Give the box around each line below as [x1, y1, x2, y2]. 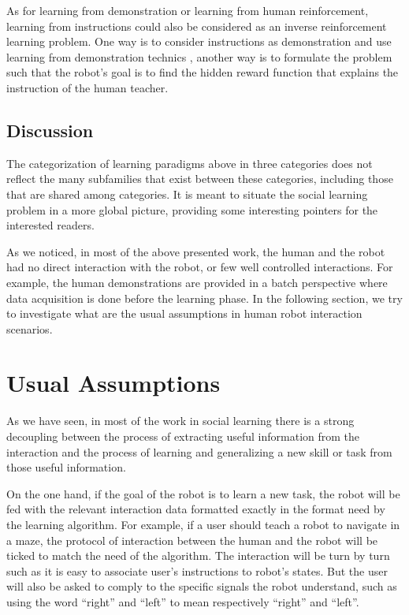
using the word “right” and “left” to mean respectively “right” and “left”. [6, 593, 359, 609]
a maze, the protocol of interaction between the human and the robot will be [6, 531, 378, 548]
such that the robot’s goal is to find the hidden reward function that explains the [6, 64, 399, 80]
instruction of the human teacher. [6, 79, 169, 95]
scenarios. [6, 320, 53, 337]
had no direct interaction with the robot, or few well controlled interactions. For [6, 259, 393, 275]
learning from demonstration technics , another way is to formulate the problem [6, 48, 392, 65]
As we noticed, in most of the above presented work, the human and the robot [6, 243, 385, 259]
